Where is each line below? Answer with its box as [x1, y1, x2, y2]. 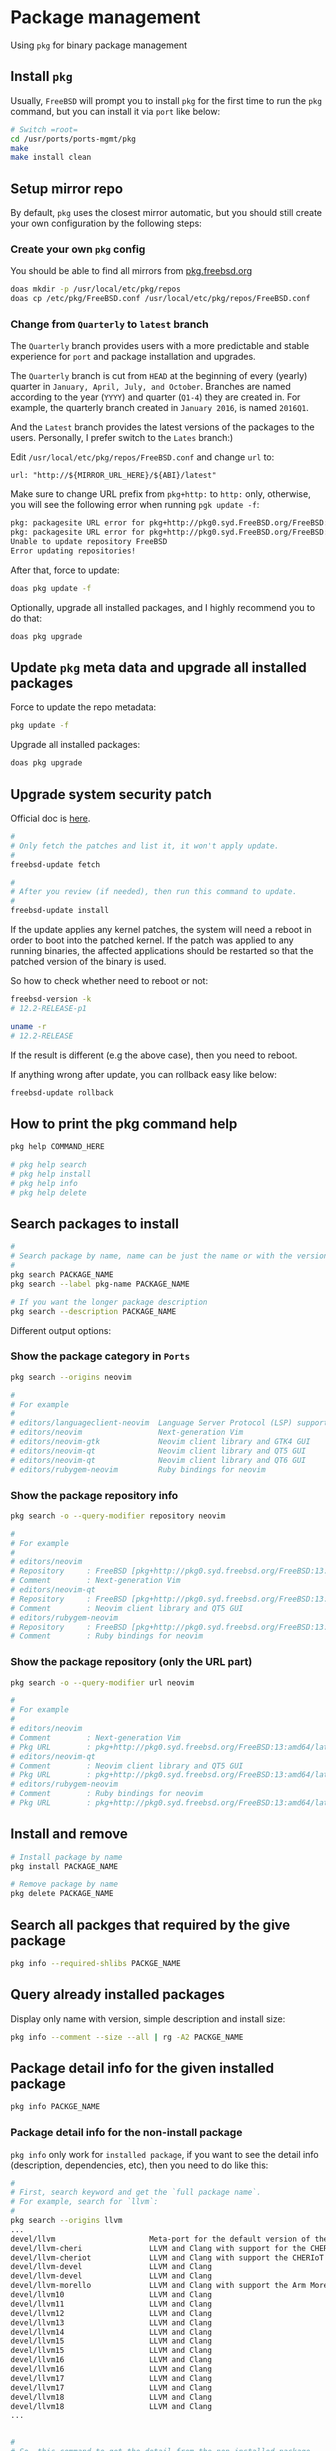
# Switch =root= [10, 124, 78, 135]
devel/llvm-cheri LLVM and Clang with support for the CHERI [10, 2243, 333, 2253]
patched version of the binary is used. [10, 956, 167, 968]
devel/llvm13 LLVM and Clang [10, 2317, 213, 2328]
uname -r [10, 1021, 47, 1031]
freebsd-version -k [10, 994, 92, 1005]
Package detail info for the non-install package [10, 2126, 243, 2140]
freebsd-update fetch [10, 859, 101, 870]
